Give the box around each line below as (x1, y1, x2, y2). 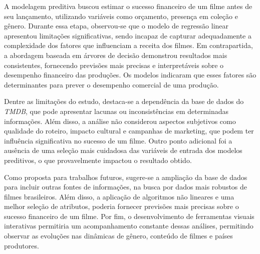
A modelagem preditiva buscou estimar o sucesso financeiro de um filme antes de (4, 1, 252, 11)
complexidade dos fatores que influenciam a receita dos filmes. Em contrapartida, (4, 40, 253, 50)
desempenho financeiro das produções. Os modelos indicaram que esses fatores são (4, 69, 256, 80)
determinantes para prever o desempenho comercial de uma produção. (4, 79, 219, 89)
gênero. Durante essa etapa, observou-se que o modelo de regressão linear (4, 20, 229, 31)
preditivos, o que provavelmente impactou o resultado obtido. (4, 154, 192, 165)
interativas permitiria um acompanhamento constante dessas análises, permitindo (4, 220, 253, 231)
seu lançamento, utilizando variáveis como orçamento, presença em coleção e (4, 10, 238, 21)
